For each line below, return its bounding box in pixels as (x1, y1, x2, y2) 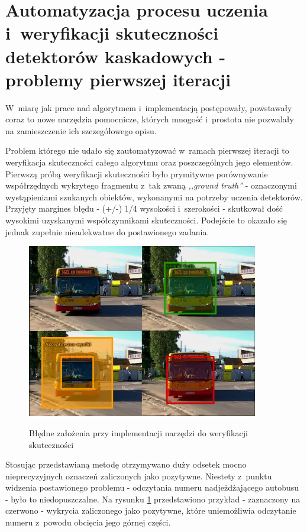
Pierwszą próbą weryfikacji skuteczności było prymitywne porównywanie (5, 167, 268, 180)
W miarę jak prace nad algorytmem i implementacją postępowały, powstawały (5, 101, 292, 113)
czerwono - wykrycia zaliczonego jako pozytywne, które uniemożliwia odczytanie (5, 504, 296, 517)
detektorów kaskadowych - (5, 44, 226, 68)
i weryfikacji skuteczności (5, 21, 219, 45)
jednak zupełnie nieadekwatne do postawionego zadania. (5, 225, 209, 238)
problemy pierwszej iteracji (5, 67, 231, 91)
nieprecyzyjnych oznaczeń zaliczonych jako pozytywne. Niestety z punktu (5, 469, 272, 482)
